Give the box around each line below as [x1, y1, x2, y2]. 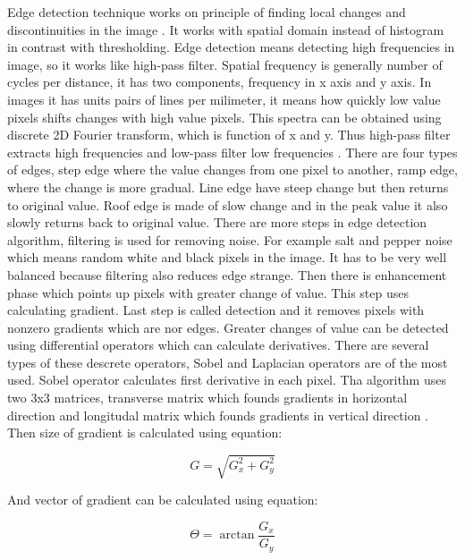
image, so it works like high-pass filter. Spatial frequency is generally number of [7, 55, 443, 73]
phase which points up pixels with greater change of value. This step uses [7, 283, 409, 301]
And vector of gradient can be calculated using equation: [7, 490, 318, 509]
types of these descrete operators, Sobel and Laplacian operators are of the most [7, 352, 448, 371]
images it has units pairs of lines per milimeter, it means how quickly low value [7, 89, 441, 108]
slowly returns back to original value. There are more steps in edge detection [7, 213, 427, 232]
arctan [219, 529, 255, 542]
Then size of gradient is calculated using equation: [7, 423, 283, 442]
